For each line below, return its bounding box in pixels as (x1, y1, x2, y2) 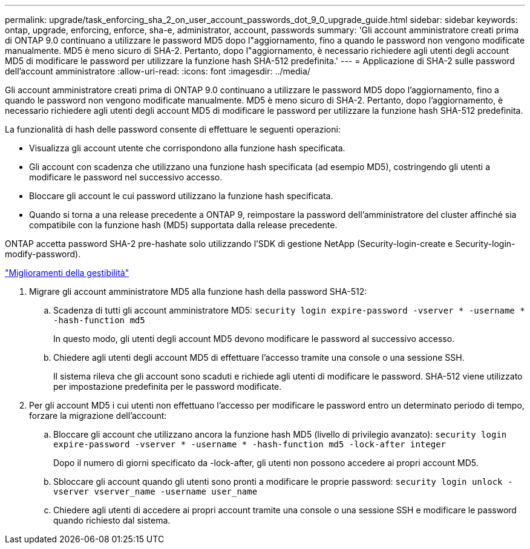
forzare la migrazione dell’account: (29, 410, 167, 421)
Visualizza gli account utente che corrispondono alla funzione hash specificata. (29, 143, 345, 153)
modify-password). (5, 249, 81, 259)
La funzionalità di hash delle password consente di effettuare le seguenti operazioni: (5, 124, 341, 134)
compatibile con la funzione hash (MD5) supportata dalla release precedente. (29, 220, 338, 230)
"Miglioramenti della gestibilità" (5, 268, 129, 278)
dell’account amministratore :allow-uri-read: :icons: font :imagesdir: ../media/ (5, 66, 310, 76)
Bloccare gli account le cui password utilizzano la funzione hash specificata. (29, 191, 333, 201)
